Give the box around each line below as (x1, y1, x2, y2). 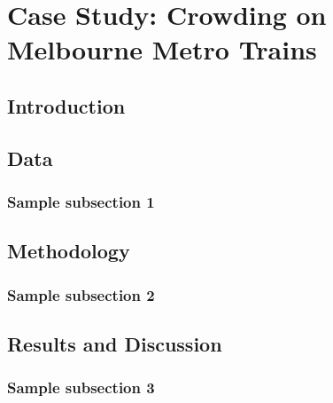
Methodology (7, 237, 130, 265)
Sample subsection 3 (7, 376, 155, 399)
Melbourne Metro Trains (7, 31, 317, 67)
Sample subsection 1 (7, 191, 155, 213)
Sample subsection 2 (7, 283, 155, 305)
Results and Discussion (7, 329, 222, 357)
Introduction (7, 91, 126, 119)
